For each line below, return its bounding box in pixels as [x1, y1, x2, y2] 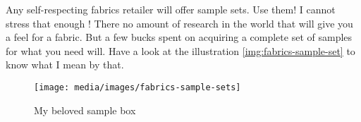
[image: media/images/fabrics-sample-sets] [34, 82, 241, 92]
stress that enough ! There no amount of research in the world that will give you [6, 16, 353, 30]
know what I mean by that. [6, 57, 124, 72]
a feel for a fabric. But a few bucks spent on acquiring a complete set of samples [6, 30, 353, 44]
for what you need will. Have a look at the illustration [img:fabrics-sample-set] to [6, 43, 355, 58]
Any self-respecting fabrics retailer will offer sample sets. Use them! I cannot [6, 2, 336, 16]
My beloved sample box [34, 102, 136, 117]
